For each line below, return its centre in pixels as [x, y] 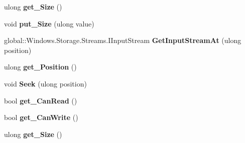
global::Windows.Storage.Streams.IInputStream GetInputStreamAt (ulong [123, 40]
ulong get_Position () [40, 67]
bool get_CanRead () [41, 100]
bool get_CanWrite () [41, 117]
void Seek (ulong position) [45, 83]
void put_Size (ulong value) [49, 23]
